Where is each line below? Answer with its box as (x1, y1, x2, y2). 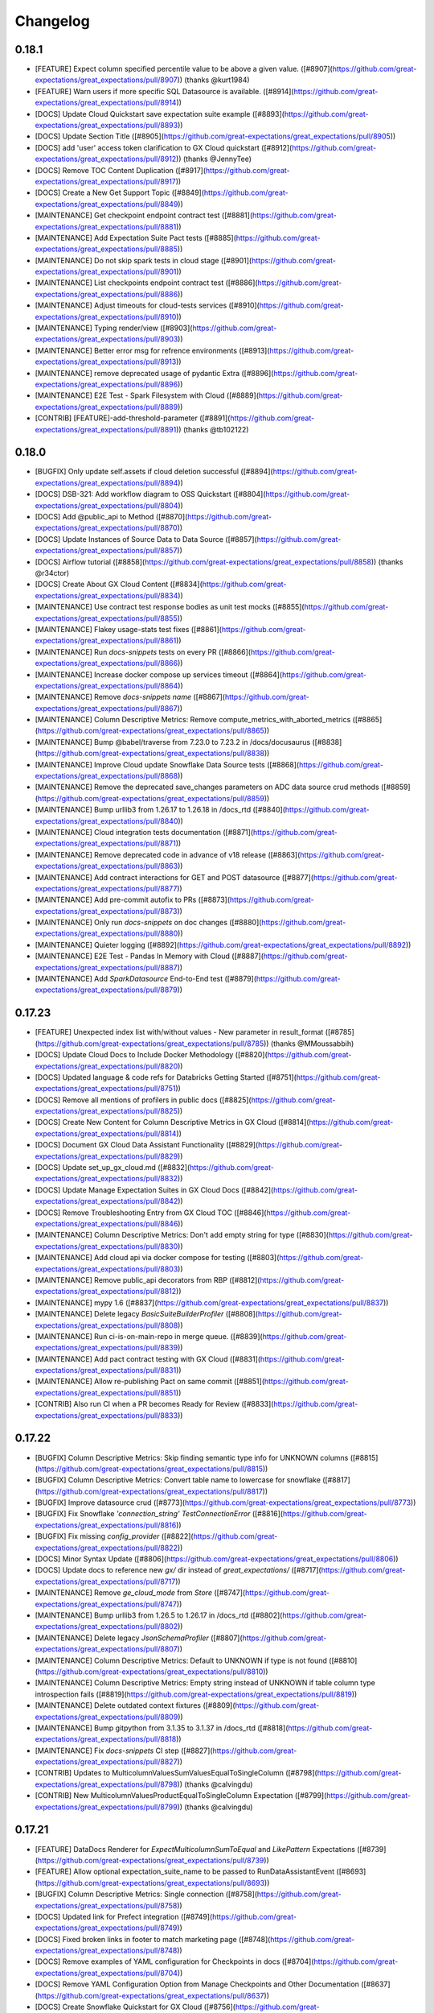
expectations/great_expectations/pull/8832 (35, 1174, 178, 1184)
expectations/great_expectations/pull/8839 (35, 1343, 178, 1353)
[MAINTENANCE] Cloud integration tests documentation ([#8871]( (35, 827, 253, 837)
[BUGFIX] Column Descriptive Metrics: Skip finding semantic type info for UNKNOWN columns (35, 1453, 349, 1462)
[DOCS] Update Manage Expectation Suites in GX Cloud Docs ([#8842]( (35, 1184, 274, 1195)
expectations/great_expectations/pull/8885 (35, 244, 178, 254)
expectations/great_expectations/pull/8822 (35, 1543, 178, 1552)
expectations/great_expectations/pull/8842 (35, 1197, 178, 1206)
